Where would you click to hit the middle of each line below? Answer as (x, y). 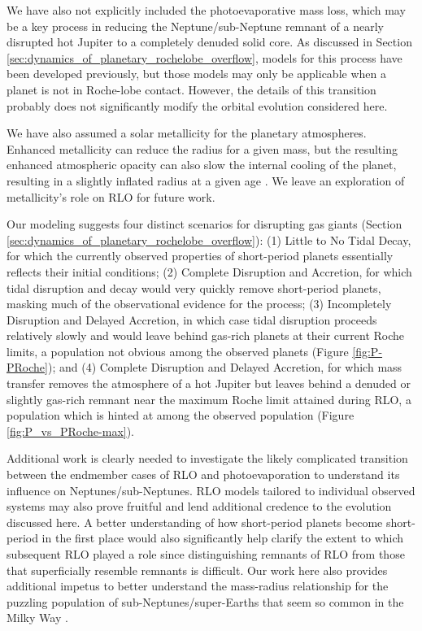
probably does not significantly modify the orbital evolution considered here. (197, 105)
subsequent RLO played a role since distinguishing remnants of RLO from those (206, 554)
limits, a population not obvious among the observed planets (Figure (178, 351)
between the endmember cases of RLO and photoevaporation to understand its (203, 474)
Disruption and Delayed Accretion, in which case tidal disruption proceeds (192, 319)
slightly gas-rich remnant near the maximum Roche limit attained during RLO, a (209, 399)
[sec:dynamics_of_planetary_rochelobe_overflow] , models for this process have (204, 57)
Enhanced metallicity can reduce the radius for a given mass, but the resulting (202, 148)
